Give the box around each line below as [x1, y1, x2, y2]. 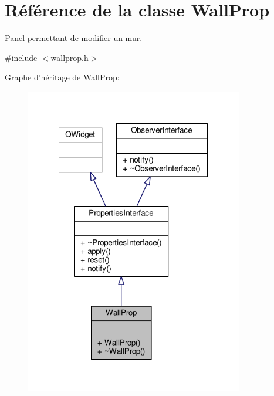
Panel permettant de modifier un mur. [5, 32, 143, 44]
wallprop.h [50, 51, 89, 63]
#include [5, 51, 38, 63]
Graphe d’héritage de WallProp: [5, 71, 120, 83]
